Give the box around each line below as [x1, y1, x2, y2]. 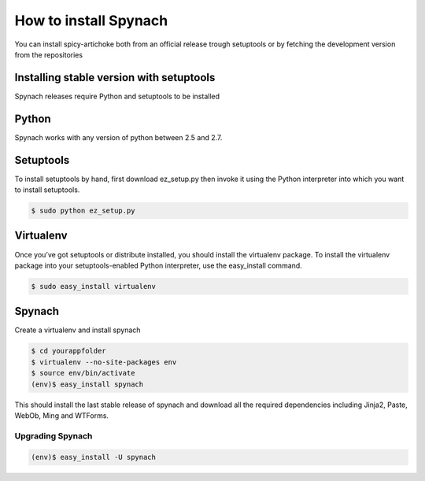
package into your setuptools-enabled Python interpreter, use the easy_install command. [14, 261, 302, 270]
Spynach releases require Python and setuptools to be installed [14, 91, 220, 101]
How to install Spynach [14, 12, 168, 29]
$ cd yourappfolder [31, 346, 106, 356]
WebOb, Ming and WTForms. [14, 410, 109, 420]
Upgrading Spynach [14, 430, 93, 441]
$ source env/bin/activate [31, 368, 135, 378]
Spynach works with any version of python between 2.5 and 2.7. [14, 132, 223, 142]
